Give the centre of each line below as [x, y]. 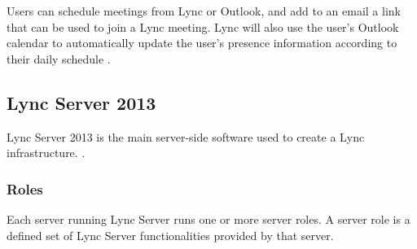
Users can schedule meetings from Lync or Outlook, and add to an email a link [204, 11]
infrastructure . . [46, 153]
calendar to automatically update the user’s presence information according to [202, 43]
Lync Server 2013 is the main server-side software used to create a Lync [186, 136]
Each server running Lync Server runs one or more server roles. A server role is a [208, 218]
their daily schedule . [59, 58]
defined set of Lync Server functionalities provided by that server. [170, 235]
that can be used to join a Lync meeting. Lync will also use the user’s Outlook [203, 26]
